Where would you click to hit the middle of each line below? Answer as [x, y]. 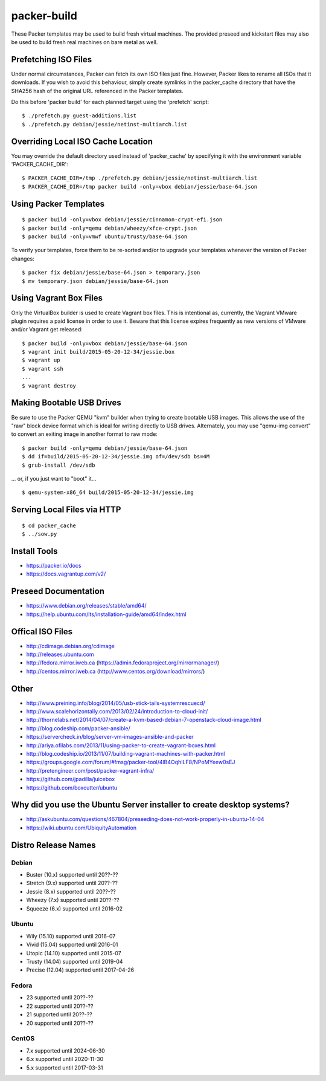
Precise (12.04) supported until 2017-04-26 [80, 970]
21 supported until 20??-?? [59, 1014]
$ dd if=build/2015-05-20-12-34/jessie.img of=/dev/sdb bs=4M [116, 457]
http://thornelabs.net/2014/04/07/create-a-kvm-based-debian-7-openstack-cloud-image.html [144, 720]
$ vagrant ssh [43, 368]
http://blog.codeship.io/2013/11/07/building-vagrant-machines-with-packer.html [126, 754]
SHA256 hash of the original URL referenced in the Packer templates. [97, 91]
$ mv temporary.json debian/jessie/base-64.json [95, 281]
